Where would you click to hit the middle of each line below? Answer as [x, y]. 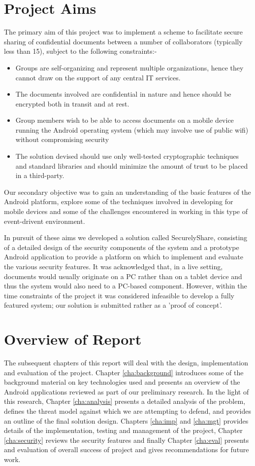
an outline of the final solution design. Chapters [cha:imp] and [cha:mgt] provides [126, 420]
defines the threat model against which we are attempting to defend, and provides [128, 411]
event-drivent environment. [45, 221]
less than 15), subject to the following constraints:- [80, 51]
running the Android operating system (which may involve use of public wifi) [132, 129]
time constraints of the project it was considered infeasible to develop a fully [119, 295]
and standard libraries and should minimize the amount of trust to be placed [132, 165]
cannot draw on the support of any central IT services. [98, 77]
